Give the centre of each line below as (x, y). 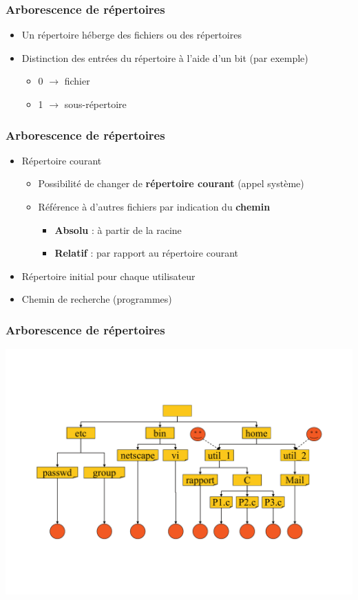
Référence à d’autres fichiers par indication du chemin (154, 206)
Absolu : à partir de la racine (118, 229)
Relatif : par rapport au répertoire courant (147, 253)
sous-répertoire (95, 104)
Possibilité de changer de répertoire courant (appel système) (171, 183)
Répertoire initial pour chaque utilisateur (108, 276)
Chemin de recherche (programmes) (97, 299)
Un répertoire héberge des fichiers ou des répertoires (131, 35)
